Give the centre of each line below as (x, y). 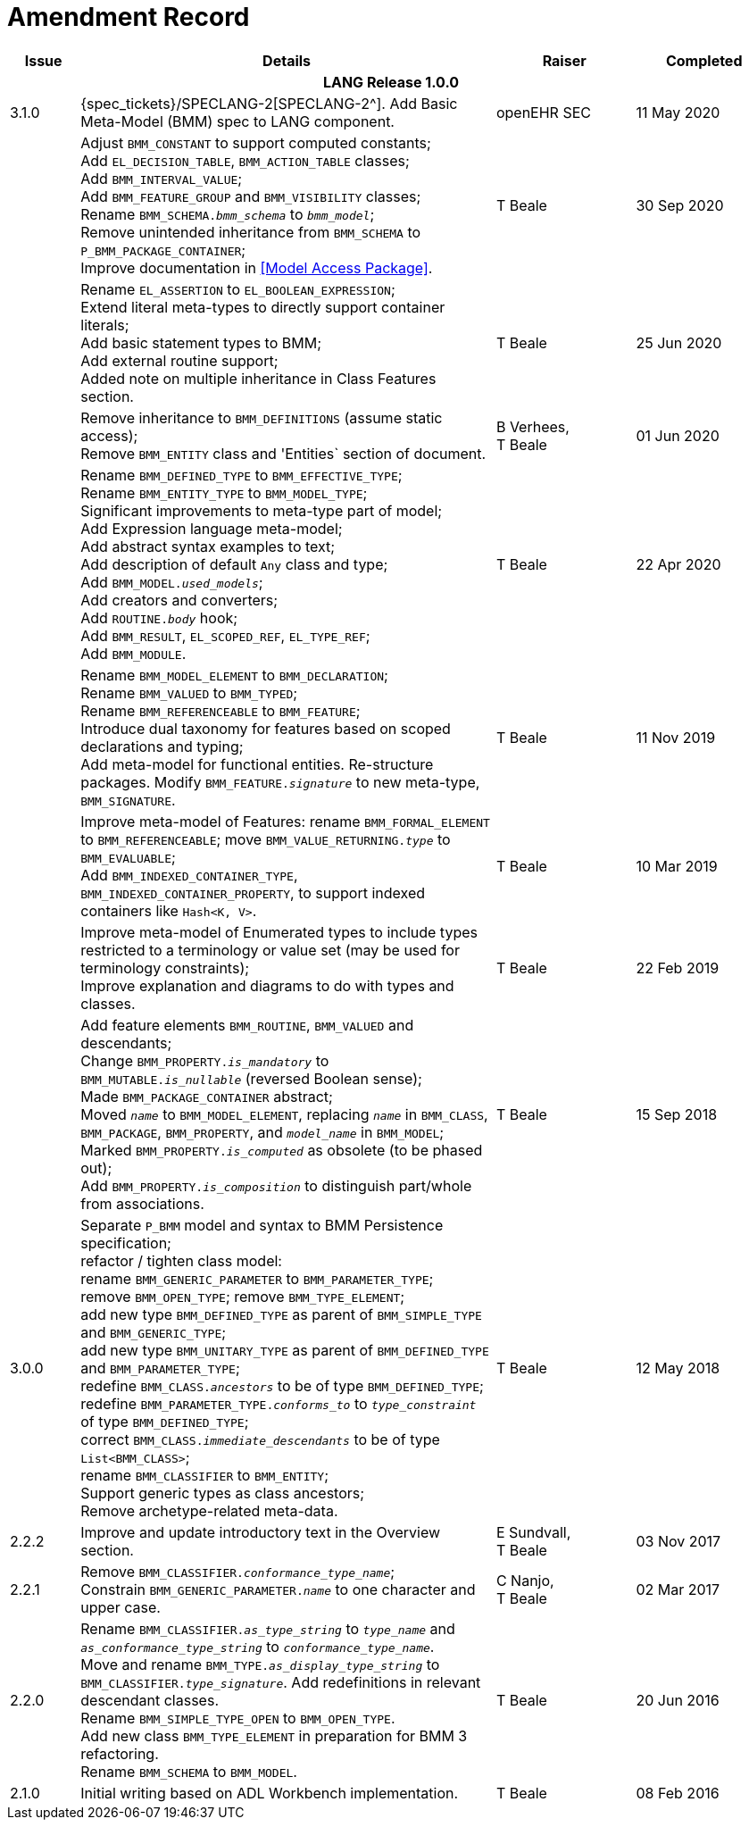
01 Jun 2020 (678, 435)
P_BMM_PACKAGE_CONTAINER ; (163, 250)
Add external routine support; (179, 360)
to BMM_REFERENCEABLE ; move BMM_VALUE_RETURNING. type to (266, 839)
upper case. (121, 1607)
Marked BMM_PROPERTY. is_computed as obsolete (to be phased (282, 1150)
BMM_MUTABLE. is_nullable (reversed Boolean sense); (251, 1078)
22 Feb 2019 (678, 968)
